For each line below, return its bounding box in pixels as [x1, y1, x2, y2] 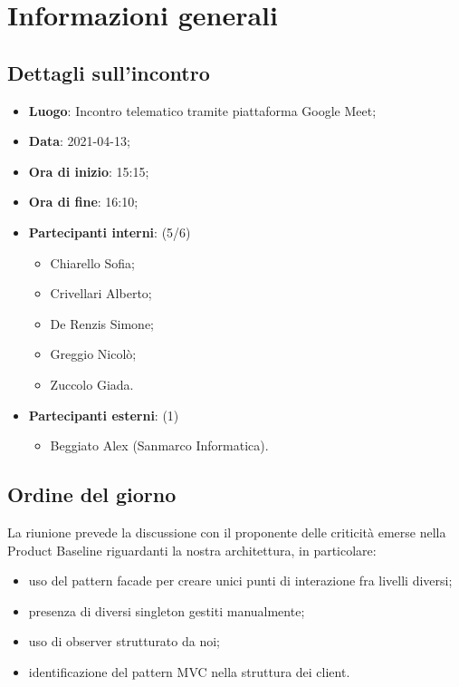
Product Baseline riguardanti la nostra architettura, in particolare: [7, 540, 377, 559]
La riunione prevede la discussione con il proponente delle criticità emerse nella [7, 522, 446, 541]
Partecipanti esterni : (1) [28, 405, 179, 424]
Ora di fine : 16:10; [28, 192, 139, 211]
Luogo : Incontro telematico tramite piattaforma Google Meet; [28, 101, 377, 120]
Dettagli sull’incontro [7, 58, 210, 86]
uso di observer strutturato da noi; [28, 632, 220, 651]
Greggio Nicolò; [50, 344, 137, 363]
